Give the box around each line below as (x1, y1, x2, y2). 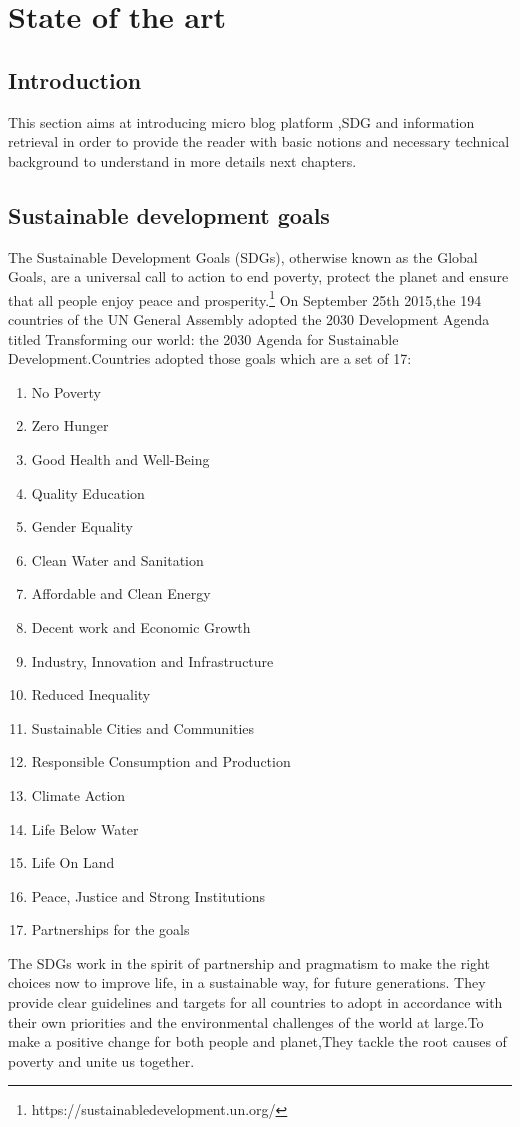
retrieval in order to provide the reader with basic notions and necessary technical (8, 131, 510, 152)
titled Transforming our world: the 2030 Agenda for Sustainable (8, 328, 399, 349)
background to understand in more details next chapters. (8, 150, 357, 171)
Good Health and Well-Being (31, 448, 210, 469)
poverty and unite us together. (8, 1050, 195, 1071)
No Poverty (31, 381, 101, 402)
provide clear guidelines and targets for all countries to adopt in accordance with (8, 992, 503, 1013)
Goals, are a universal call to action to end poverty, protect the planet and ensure (8, 266, 509, 287)
